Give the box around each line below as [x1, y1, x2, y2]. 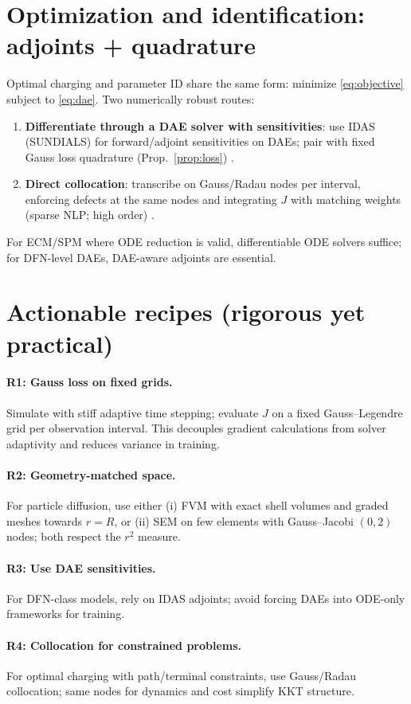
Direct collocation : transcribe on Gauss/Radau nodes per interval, [25, 175, 361, 192]
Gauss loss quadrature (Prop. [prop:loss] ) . [25, 148, 234, 165]
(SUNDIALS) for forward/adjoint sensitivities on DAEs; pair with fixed [25, 133, 375, 150]
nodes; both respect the [6, 528, 121, 545]
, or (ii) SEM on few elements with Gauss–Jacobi [114, 512, 354, 529]
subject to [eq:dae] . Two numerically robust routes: [6, 90, 255, 107]
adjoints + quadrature [6, 29, 256, 61]
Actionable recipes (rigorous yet [6, 295, 366, 328]
